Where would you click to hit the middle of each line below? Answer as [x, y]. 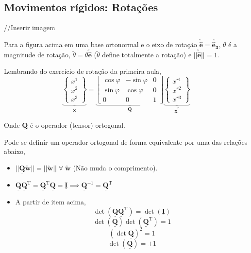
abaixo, [15, 151]
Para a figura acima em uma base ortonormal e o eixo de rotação [100, 44]
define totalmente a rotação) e [147, 55]
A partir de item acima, [50, 202]
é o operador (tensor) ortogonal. [78, 125]
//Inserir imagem [30, 27]
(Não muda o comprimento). [115, 167]
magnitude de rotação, [37, 55]
